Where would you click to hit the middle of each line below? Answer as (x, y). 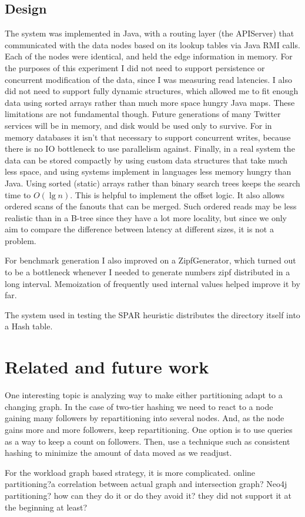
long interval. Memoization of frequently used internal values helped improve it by (152, 283)
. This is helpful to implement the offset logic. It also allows (177, 194)
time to (18, 194)
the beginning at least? (46, 507)
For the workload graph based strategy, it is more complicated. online (130, 472)
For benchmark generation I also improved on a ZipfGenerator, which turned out (150, 260)
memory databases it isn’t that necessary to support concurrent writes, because (148, 137)
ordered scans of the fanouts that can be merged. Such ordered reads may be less (151, 206)
